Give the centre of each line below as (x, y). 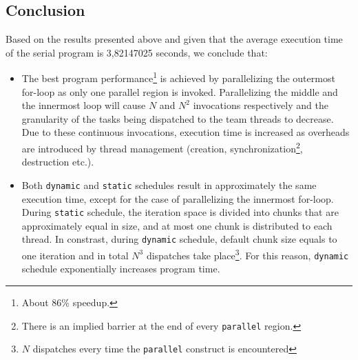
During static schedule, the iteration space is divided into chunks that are (180, 212)
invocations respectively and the (261, 105)
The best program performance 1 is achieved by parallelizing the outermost (178, 77)
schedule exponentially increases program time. (121, 269)
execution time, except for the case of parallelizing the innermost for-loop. (178, 198)
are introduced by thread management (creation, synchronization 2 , (162, 147)
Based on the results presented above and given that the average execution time (174, 39)
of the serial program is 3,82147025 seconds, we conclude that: (137, 52)
